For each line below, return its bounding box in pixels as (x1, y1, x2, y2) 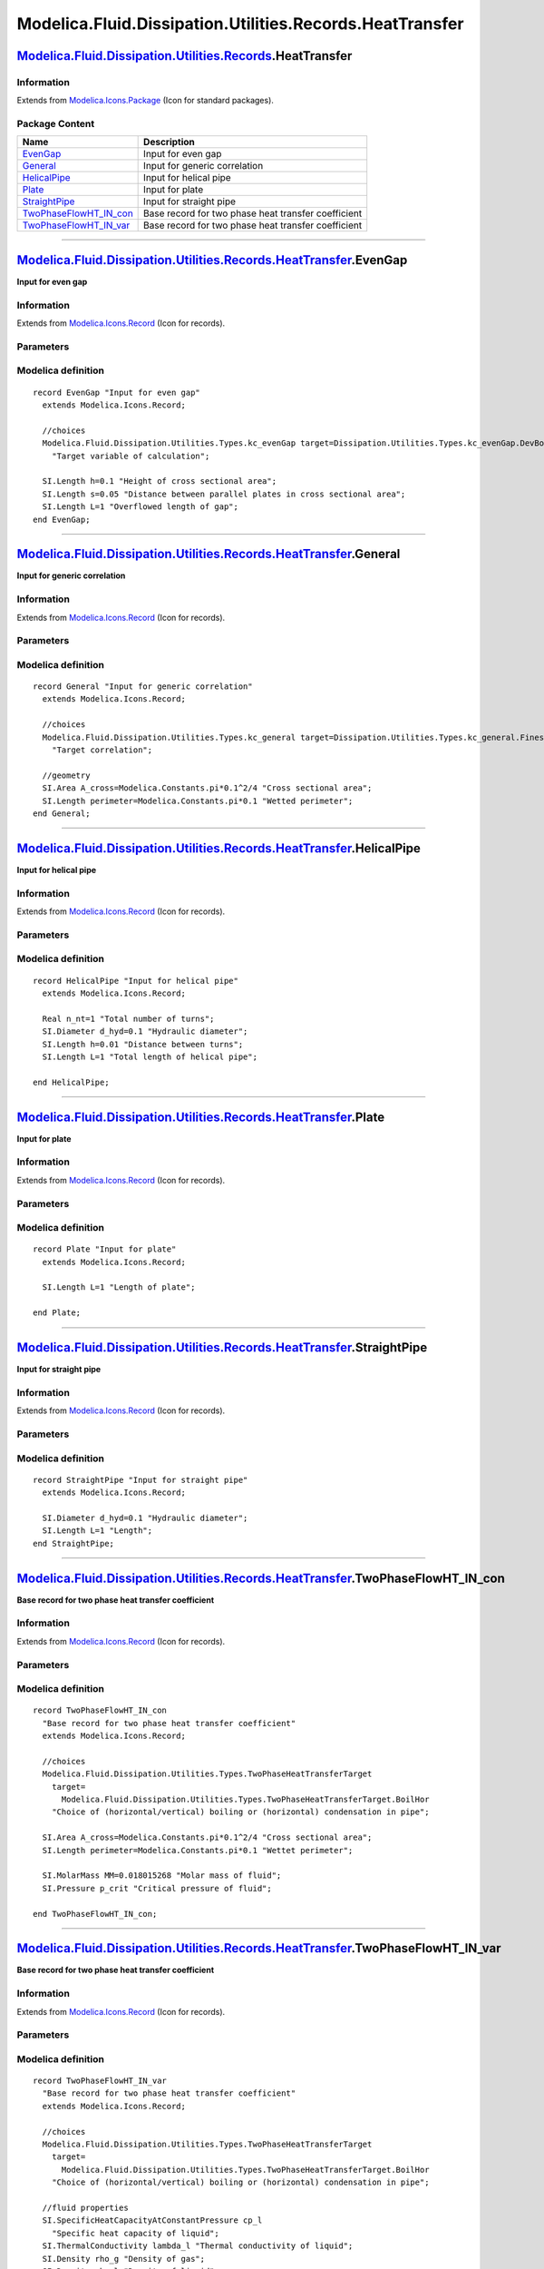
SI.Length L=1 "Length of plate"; (42, 1282, 196, 1292)
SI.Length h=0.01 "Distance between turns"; (42, 1039, 244, 1049)
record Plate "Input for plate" (33, 1244, 177, 1254)
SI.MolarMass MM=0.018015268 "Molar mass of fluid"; (42, 1871, 282, 1881)
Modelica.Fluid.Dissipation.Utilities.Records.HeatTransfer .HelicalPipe (16, 840, 422, 856)
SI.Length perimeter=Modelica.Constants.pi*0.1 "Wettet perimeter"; (42, 1845, 354, 1855)
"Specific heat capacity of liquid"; (51, 2228, 219, 2238)
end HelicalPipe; (33, 1076, 110, 1087)
